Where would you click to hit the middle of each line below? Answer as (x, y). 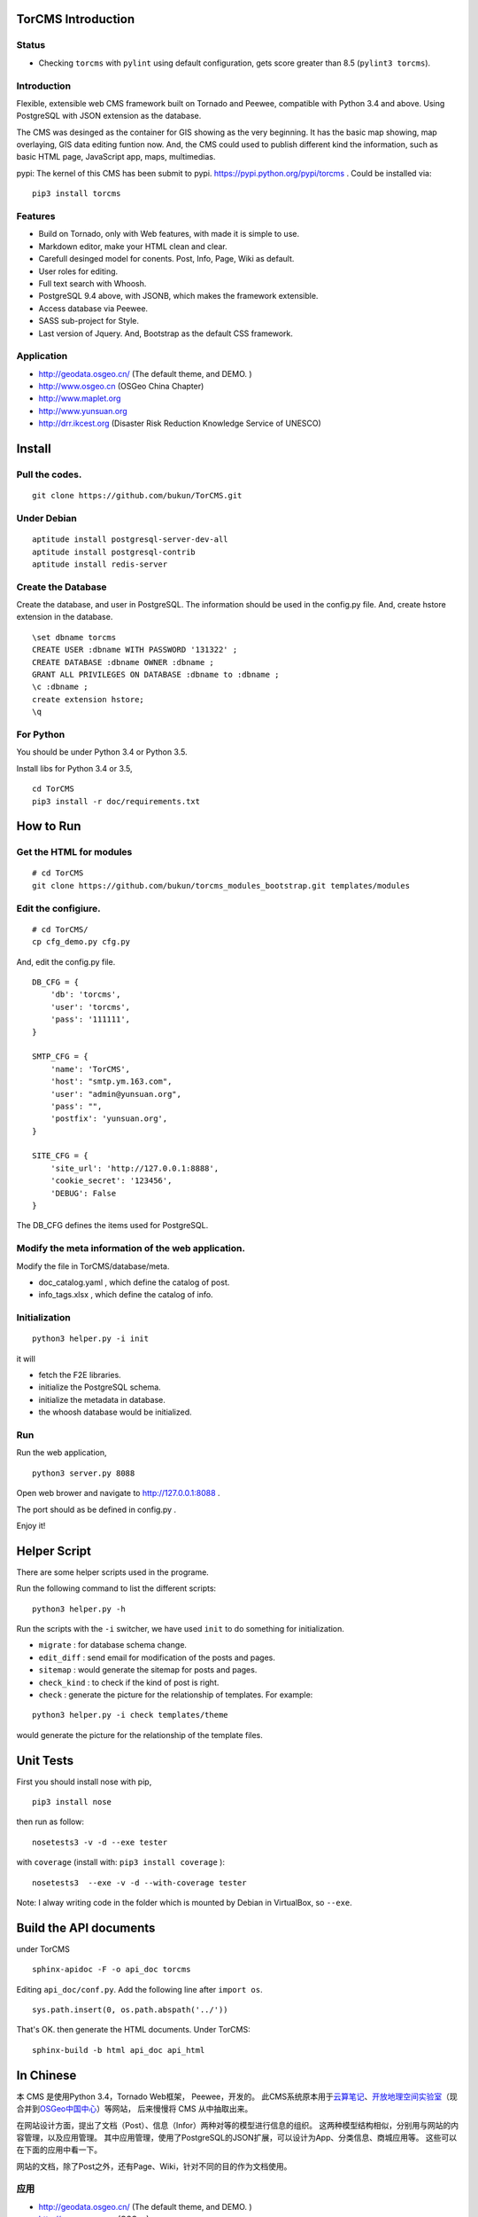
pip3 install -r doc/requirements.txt (116, 801)
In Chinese (46, 2075)
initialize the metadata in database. (102, 1399)
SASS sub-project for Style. (89, 321)
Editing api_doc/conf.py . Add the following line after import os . (139, 1989)
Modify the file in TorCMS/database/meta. (93, 1266)
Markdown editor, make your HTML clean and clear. (133, 246)
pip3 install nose (72, 1802)
